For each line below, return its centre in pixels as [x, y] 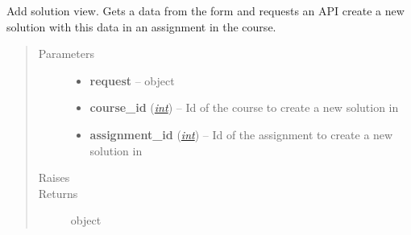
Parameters [66, 54]
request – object [132, 80]
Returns [58, 193]
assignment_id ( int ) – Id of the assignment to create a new [241, 134]
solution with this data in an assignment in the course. [141, 26]
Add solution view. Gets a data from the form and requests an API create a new [205, 10]
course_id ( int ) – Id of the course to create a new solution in [244, 107]
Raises [54, 177]
